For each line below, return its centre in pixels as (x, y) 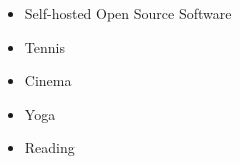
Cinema (48, 80)
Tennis (44, 46)
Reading (49, 147)
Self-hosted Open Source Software (128, 13)
